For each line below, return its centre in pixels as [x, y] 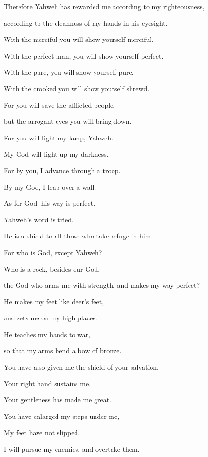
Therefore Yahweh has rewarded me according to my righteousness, [104, 6]
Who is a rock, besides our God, [52, 268]
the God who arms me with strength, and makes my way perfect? [102, 285]
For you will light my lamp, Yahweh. [58, 137]
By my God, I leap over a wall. [50, 187]
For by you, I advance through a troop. [62, 170]
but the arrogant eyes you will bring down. [68, 121]
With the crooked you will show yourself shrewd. [77, 88]
